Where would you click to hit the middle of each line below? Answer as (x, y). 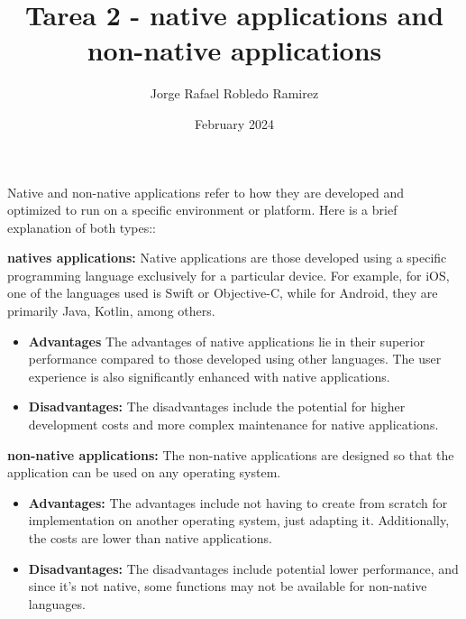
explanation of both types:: (82, 227)
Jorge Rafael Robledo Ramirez (234, 93)
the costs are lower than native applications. (150, 538)
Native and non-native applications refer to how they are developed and (206, 192)
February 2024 (234, 123)
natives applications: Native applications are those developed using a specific (227, 258)
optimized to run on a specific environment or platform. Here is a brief (202, 210)
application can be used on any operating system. (144, 472)
